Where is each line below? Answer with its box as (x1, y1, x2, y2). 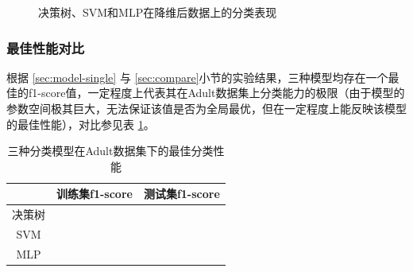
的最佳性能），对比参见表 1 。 (6, 115, 155, 132)
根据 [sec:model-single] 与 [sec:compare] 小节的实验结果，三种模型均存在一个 (6, 68, 388, 85)
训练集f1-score (56, 185, 133, 202)
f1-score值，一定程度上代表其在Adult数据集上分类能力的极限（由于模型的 (28, 84, 405, 101)
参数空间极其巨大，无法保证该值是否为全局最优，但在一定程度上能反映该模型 (6, 100, 407, 116)
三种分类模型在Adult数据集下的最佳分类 (7, 142, 214, 159)
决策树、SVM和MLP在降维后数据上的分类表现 (38, 4, 277, 20)
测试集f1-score (143, 185, 220, 202)
